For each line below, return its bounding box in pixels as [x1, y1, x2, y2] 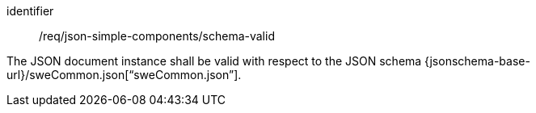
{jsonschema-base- [424, 54, 530, 68]
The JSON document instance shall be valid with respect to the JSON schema [6, 54, 422, 68]
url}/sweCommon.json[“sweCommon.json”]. [6, 68, 242, 82]
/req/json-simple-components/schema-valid [39, 29, 275, 43]
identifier [6, 4, 54, 18]
